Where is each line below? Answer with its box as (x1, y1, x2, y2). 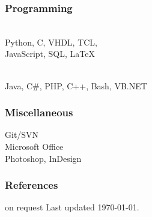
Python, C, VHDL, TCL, (5, 35, 98, 48)
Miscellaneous (5, 105, 73, 120)
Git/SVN (5, 128, 39, 141)
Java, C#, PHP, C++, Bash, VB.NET (5, 79, 147, 92)
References (5, 177, 58, 192)
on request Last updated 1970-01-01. (5, 201, 139, 213)
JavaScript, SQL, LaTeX (5, 47, 95, 60)
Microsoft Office (5, 140, 64, 152)
